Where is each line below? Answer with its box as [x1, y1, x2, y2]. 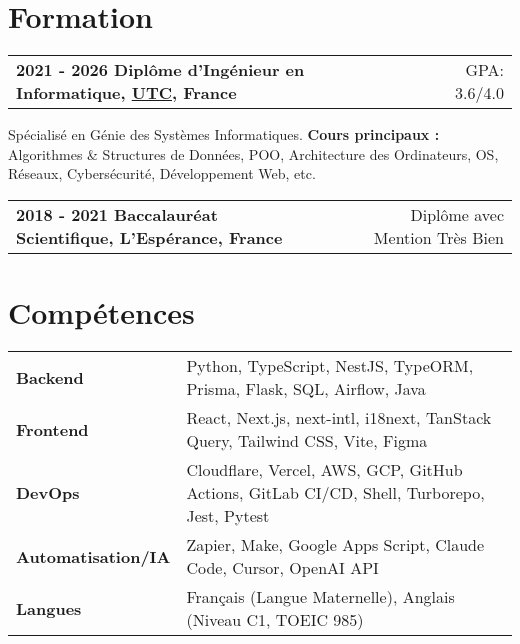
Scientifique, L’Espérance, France [16, 225, 283, 249]
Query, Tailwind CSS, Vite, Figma [186, 429, 428, 453]
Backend [16, 365, 84, 389]
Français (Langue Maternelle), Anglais [186, 585, 455, 609]
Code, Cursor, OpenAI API [186, 556, 379, 580]
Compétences [8, 292, 195, 333]
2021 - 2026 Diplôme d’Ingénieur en [16, 58, 305, 82]
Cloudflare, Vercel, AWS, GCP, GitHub [186, 458, 463, 482]
